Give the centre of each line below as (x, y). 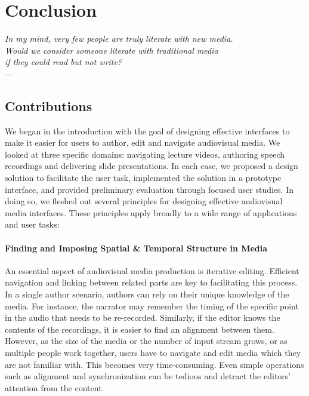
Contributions (49, 105)
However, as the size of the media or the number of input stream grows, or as (146, 341)
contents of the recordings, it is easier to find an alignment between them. (140, 329)
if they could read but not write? (64, 62)
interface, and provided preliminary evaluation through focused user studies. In (149, 189)
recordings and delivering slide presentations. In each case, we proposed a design (152, 166)
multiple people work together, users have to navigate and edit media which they (153, 352)
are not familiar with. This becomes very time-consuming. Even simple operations (154, 364)
